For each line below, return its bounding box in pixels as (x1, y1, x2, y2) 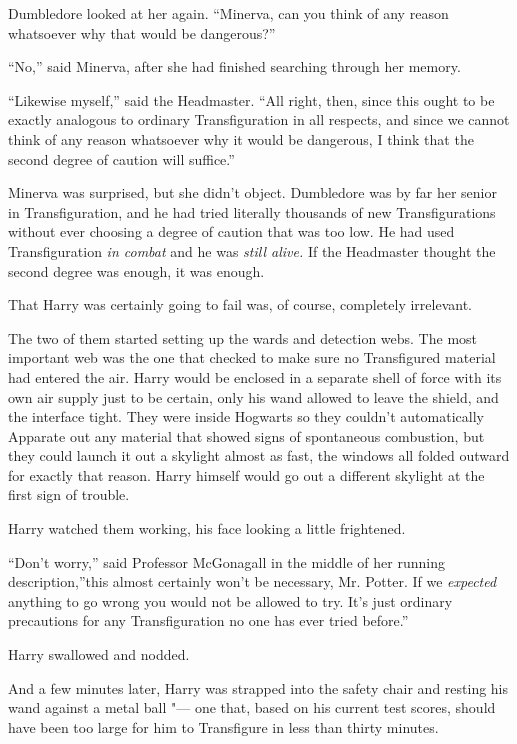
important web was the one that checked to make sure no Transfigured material (8, 347, 496, 368)
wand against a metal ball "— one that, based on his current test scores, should (8, 697, 496, 718)
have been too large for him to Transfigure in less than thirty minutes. (8, 716, 439, 737)
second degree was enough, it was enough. (8, 260, 265, 281)
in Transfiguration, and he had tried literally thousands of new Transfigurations (8, 201, 496, 222)
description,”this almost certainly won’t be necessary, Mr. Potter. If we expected (8, 571, 497, 592)
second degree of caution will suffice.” (8, 148, 235, 169)
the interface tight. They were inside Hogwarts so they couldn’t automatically (8, 406, 484, 427)
